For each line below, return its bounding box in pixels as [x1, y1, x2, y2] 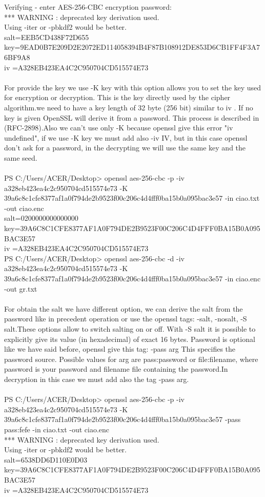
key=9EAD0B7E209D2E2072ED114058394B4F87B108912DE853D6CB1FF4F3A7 [4, 42, 260, 52]
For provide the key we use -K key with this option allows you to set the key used [4, 82, 261, 92]
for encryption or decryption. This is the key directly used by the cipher [4, 92, 231, 103]
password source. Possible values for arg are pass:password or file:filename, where [4, 353, 258, 364]
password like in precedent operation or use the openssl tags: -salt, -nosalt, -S [4, 313, 247, 324]
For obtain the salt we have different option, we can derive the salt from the [4, 303, 243, 314]
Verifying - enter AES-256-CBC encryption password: [4, 2, 172, 12]
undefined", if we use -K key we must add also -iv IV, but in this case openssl [4, 132, 248, 143]
